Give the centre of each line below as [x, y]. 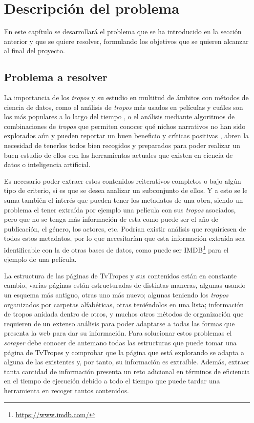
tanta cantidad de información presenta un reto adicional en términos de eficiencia [127, 371]
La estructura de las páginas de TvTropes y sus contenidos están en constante [120, 275]
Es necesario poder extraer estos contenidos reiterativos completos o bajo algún [123, 180]
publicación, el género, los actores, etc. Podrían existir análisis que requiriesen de [125, 228]
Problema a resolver [56, 77]
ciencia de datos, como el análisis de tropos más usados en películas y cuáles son [124, 107]
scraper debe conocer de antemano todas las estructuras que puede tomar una [120, 343]
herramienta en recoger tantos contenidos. [66, 390]
